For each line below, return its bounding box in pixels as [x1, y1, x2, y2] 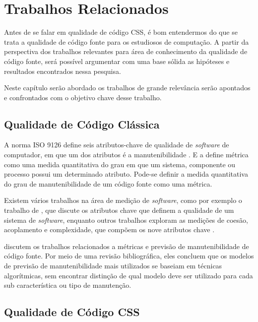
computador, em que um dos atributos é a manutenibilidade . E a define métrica [4, 149, 249, 160]
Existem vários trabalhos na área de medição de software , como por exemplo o [4, 195, 242, 205]
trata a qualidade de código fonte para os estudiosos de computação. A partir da [4, 36, 249, 47]
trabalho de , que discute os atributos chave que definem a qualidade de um [4, 205, 234, 215]
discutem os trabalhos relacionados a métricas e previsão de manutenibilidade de [4, 241, 249, 251]
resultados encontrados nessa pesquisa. [4, 65, 121, 76]
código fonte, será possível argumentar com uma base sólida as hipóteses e [4, 56, 230, 66]
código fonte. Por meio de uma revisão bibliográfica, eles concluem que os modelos [4, 251, 254, 261]
